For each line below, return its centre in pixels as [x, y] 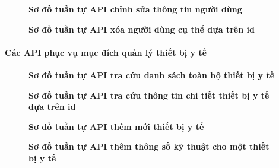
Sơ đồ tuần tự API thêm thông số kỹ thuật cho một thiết [149, 146]
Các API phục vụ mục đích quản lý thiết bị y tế [106, 52]
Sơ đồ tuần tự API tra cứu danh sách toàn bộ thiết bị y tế [152, 75]
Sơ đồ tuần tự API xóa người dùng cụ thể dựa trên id [142, 29]
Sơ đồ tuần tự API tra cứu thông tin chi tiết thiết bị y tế [149, 95]
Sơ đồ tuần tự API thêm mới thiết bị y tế [116, 126]
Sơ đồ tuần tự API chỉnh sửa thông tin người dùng [135, 9]
